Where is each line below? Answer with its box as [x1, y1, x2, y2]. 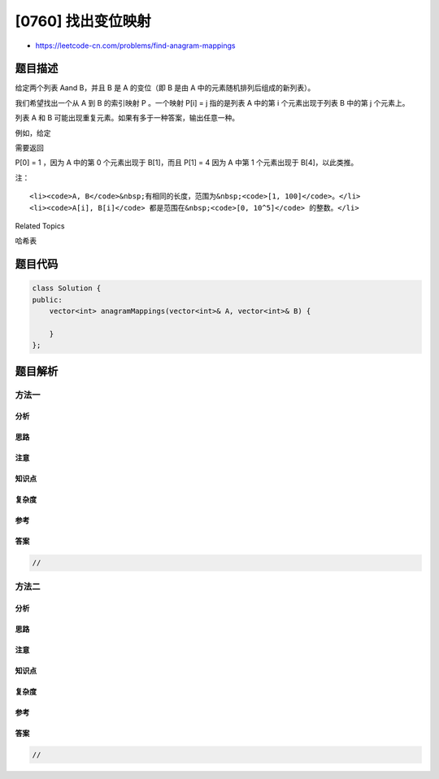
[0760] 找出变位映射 [15, 12, 151, 30]
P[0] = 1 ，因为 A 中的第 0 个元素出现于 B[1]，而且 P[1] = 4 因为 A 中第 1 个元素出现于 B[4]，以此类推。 [15, 158, 359, 168]
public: [32, 295, 63, 304]
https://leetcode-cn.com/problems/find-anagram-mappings [35, 41, 236, 50]
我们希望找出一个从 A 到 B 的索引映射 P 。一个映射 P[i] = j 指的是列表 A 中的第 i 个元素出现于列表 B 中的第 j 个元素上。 [15, 98, 410, 107]
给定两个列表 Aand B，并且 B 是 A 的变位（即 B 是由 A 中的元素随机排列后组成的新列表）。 [15, 83, 315, 93]
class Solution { [32, 284, 102, 293]
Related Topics [15, 220, 65, 231]
